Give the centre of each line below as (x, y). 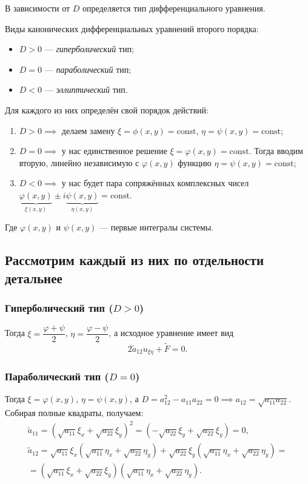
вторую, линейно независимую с (79, 162)
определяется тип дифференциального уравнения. (174, 8)
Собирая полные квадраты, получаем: (74, 413)
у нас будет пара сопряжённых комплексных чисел (155, 183)
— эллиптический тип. (86, 89)
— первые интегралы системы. (157, 227)
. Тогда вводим (276, 151)
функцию (195, 162)
